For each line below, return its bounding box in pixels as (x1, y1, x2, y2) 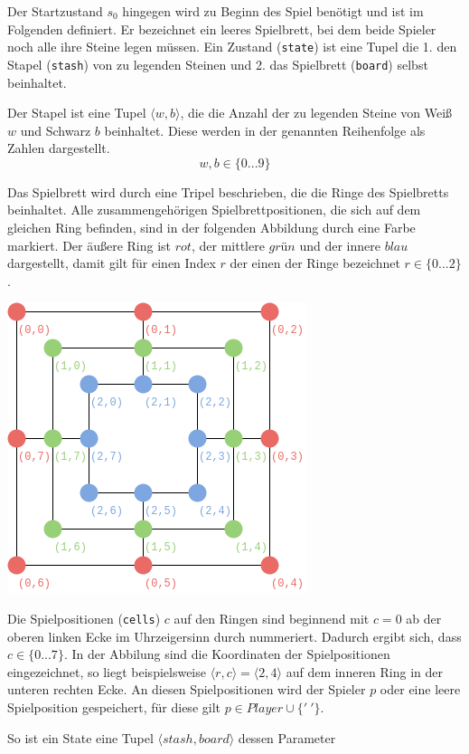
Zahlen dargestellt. (7, 138, 110, 157)
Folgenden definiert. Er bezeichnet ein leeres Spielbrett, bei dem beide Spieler (7, 19, 436, 38)
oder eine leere (380, 680, 461, 699)
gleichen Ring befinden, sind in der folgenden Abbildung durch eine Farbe (7, 218, 416, 237)
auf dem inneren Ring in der (286, 662, 443, 681)
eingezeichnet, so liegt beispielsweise (7, 662, 206, 681)
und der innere (299, 235, 380, 254)
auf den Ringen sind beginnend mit (174, 609, 370, 628)
